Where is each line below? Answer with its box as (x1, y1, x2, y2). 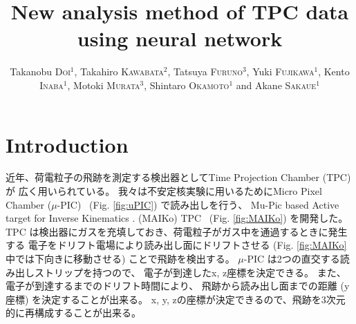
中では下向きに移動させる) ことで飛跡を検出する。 (6, 251, 235, 265)
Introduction (6, 130, 129, 158)
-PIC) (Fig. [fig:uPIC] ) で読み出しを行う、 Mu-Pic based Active (57, 197, 339, 211)
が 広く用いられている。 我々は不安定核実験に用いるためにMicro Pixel (6, 184, 322, 198)
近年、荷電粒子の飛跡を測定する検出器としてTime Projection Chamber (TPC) (6, 170, 351, 184)
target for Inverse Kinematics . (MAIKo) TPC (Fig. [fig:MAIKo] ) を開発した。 (6, 211, 348, 225)
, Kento (318, 64, 350, 79)
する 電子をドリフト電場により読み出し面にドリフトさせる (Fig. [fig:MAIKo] (6, 238, 347, 252)
